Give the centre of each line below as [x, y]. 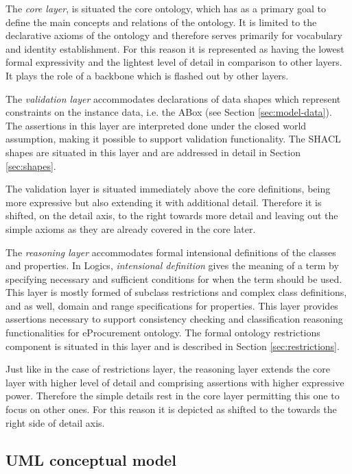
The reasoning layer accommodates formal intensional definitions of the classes [171, 252]
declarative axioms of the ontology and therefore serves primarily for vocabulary [174, 35]
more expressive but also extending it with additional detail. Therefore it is [164, 202]
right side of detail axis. [55, 422]
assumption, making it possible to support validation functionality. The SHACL [173, 139]
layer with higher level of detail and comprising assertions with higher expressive [175, 382]
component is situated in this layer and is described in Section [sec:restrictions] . [173, 346]
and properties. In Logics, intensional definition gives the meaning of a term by [172, 265]
